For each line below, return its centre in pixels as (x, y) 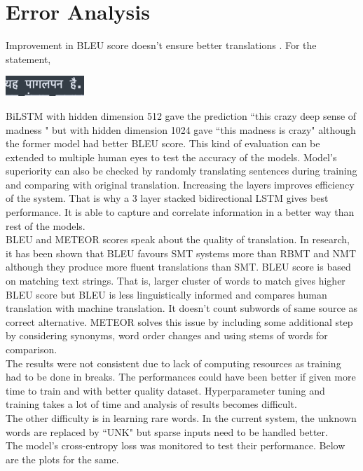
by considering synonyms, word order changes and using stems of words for (167, 335)
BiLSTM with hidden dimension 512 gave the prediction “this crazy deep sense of (181, 115)
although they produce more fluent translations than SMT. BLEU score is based (178, 267)
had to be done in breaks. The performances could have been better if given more (181, 377)
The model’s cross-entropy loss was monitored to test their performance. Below (176, 445)
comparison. (32, 349)
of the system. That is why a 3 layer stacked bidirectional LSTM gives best (167, 198)
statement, (28, 59)
